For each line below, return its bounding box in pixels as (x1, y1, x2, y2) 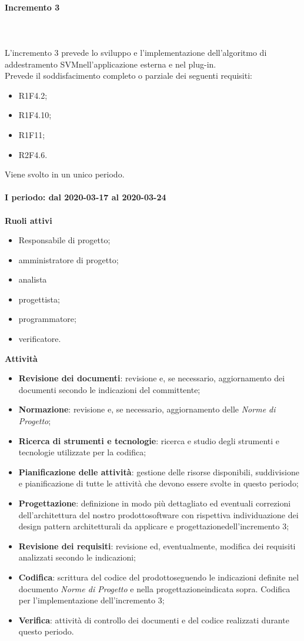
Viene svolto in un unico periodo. (5, 168, 125, 180)
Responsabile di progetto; (18, 234, 111, 246)
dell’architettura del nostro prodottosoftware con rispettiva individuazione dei (18, 508, 299, 521)
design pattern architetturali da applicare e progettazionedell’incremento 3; (18, 520, 289, 532)
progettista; (18, 293, 60, 305)
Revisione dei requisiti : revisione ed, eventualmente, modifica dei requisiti (18, 539, 296, 552)
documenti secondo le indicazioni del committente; (18, 383, 201, 395)
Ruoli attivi (5, 214, 52, 226)
